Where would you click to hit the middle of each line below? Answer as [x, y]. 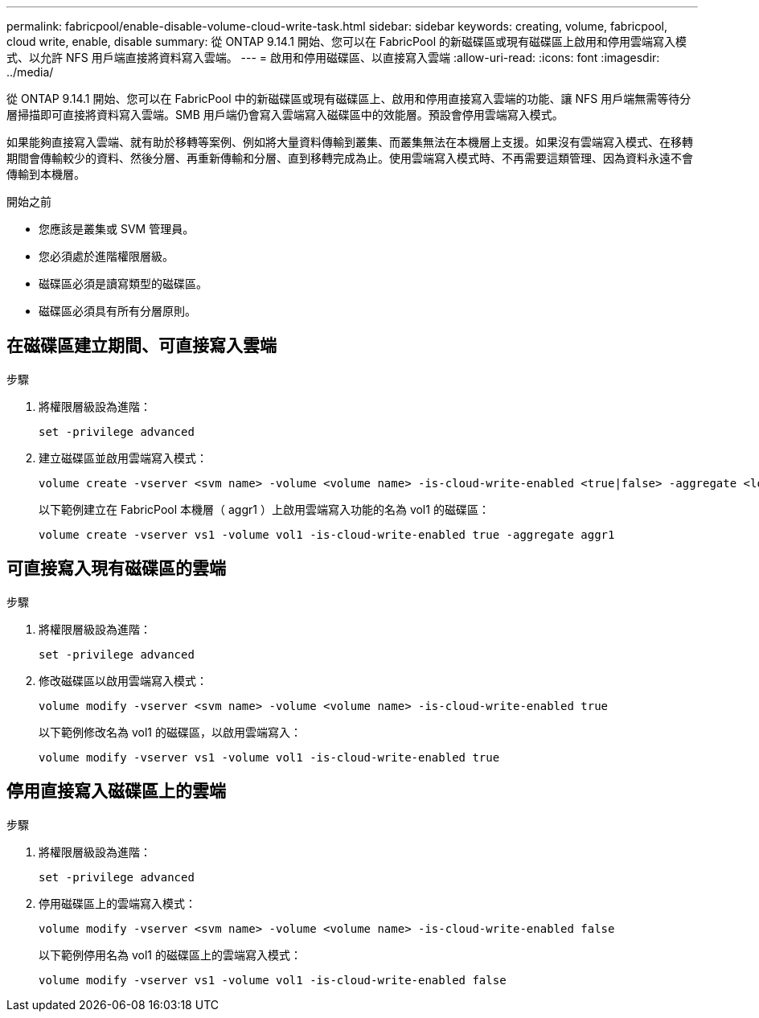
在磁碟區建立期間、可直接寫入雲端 [142, 346]
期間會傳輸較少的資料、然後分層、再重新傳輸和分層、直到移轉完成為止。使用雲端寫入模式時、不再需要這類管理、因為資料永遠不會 [350, 158]
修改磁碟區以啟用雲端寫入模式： [123, 680]
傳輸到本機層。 [46, 174]
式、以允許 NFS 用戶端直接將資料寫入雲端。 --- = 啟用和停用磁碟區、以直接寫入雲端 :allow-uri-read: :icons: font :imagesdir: [333, 57]
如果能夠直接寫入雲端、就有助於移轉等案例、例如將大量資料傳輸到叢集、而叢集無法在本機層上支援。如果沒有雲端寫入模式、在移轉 [350, 142]
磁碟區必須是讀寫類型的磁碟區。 [123, 283]
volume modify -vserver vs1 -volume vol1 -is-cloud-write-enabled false [273, 980]
